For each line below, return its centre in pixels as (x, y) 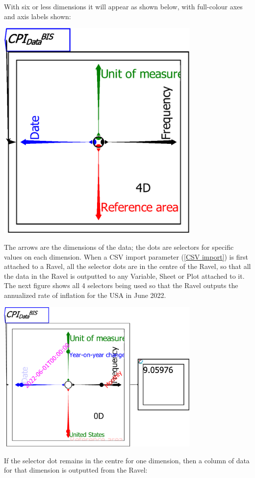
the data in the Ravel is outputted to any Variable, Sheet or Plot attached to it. (124, 276)
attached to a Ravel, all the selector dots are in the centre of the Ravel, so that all (127, 266)
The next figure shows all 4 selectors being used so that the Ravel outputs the (121, 285)
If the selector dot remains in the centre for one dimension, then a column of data (127, 460)
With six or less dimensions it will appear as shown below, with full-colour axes (123, 6)
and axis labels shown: (38, 16)
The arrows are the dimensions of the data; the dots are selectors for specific (119, 247)
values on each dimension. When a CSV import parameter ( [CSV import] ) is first (126, 256)
